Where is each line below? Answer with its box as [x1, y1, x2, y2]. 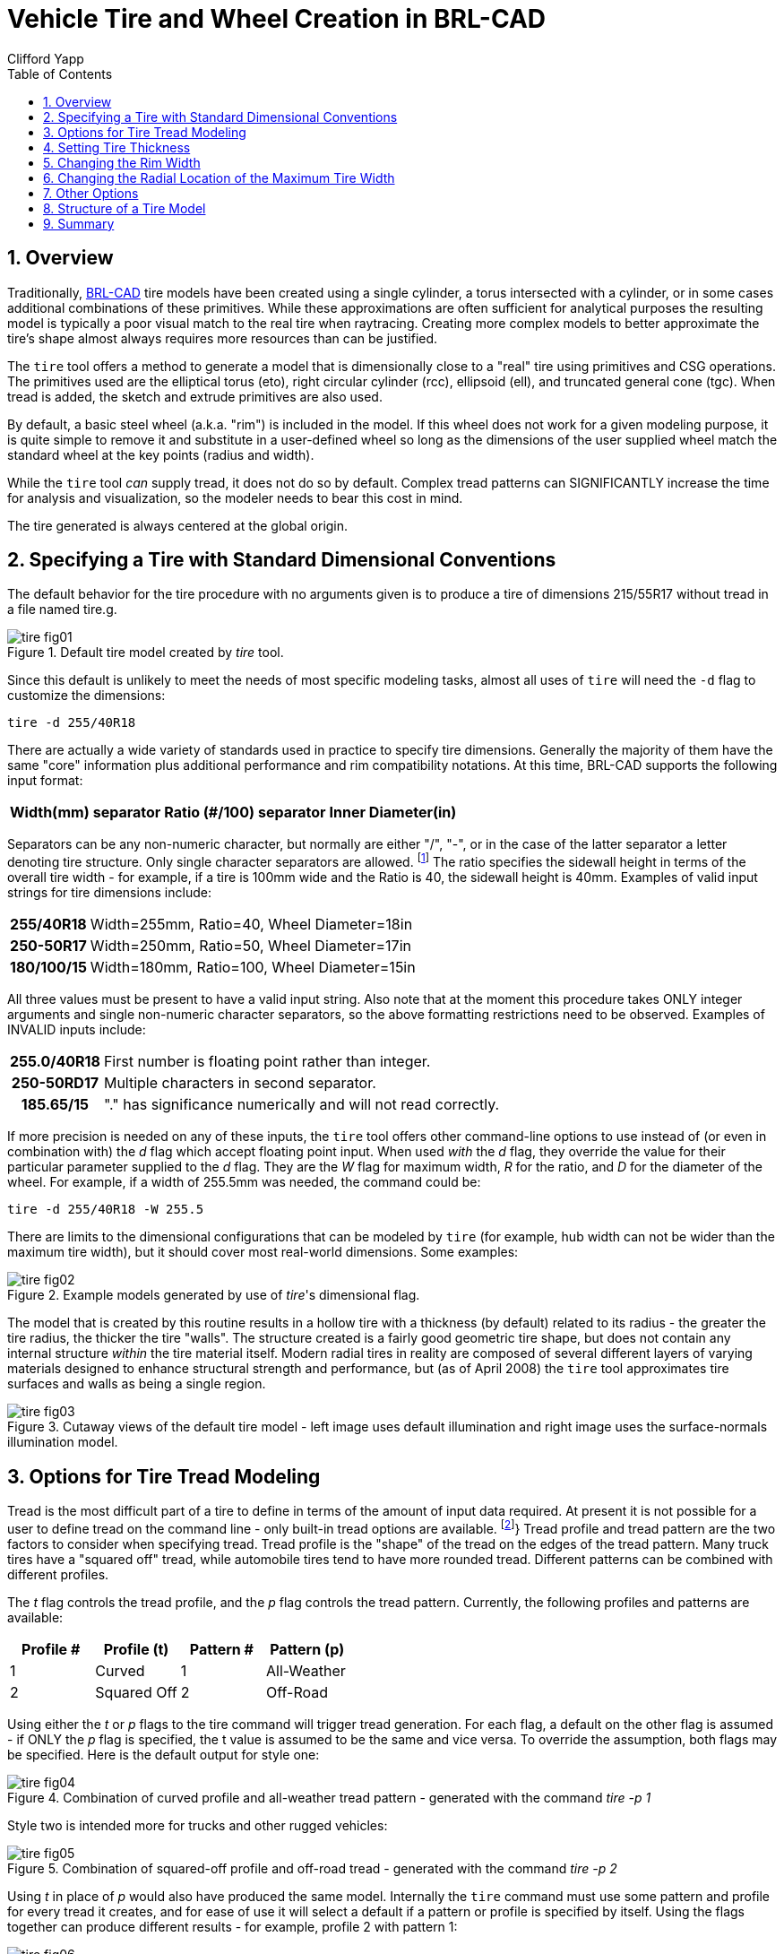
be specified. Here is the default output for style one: [7, 1746, 320, 1762]
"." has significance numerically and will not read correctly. [103, 1095, 500, 1114]
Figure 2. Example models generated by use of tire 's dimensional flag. [7, 1287, 420, 1303]
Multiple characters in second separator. [103, 1074, 376, 1093]
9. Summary [43, 215, 115, 231]
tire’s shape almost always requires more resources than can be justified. [7, 330, 438, 346]
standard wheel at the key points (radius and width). [7, 446, 314, 463]
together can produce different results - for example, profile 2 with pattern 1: [7, 1918, 458, 1934]
